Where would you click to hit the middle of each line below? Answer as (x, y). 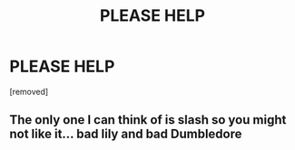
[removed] (29, 91)
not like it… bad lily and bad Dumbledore (126, 134)
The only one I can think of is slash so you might (148, 120)
